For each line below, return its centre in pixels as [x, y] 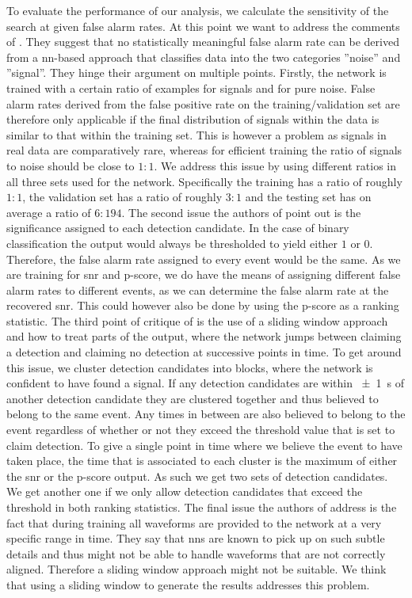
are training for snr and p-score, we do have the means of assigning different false [204, 274]
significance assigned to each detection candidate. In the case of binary [178, 228]
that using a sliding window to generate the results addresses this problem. [188, 584]
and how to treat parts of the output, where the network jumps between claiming [204, 336]
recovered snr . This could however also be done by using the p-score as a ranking [203, 305]
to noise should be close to [71, 165]
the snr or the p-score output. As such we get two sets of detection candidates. [197, 476]
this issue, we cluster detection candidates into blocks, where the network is [190, 367]
